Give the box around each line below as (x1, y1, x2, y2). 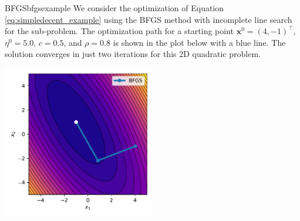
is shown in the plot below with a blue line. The (113, 36, 286, 48)
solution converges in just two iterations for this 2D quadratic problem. (5, 48, 261, 60)
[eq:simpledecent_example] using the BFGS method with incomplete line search (5, 13, 292, 25)
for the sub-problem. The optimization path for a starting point (5, 25, 234, 37)
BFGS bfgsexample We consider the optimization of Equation (5, 2, 224, 14)
